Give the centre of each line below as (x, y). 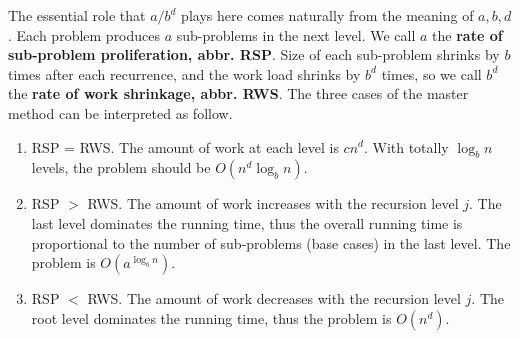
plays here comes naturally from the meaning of (327, 15)
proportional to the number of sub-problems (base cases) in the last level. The (271, 242)
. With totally (406, 146)
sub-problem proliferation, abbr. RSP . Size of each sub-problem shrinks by (254, 54)
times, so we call (431, 73)
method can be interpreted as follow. (120, 112)
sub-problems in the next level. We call (296, 34)
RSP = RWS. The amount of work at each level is (185, 146)
